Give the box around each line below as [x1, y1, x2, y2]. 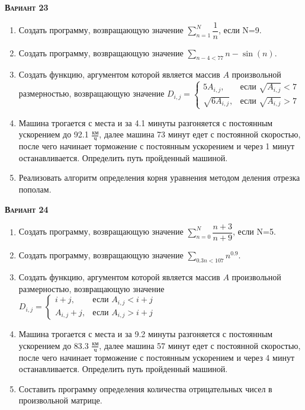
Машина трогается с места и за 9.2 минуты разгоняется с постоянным [18, 328, 273, 340]
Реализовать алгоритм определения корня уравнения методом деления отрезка [18, 171, 300, 184]
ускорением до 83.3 [18, 339, 89, 351]
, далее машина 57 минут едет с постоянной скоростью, [99, 339, 301, 351]
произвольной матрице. [18, 394, 102, 406]
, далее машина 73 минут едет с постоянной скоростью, [99, 128, 301, 140]
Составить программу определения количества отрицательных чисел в [18, 382, 272, 395]
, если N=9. [218, 24, 262, 36]
